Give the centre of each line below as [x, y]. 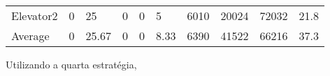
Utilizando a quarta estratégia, [71, 64]
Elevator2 [35, 16]
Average [30, 36]
